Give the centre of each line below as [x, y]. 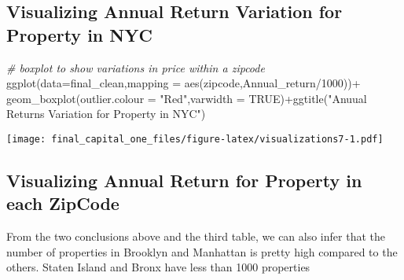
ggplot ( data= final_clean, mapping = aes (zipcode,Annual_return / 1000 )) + [184, 83]
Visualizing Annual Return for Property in [184, 181]
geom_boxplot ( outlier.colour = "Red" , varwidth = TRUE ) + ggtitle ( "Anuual [187, 98]
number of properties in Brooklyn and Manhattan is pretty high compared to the [202, 251]
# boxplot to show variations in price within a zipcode [136, 67]
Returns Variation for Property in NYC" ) [106, 114]
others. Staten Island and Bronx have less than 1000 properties [158, 267]
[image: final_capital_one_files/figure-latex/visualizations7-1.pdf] [195, 139]
